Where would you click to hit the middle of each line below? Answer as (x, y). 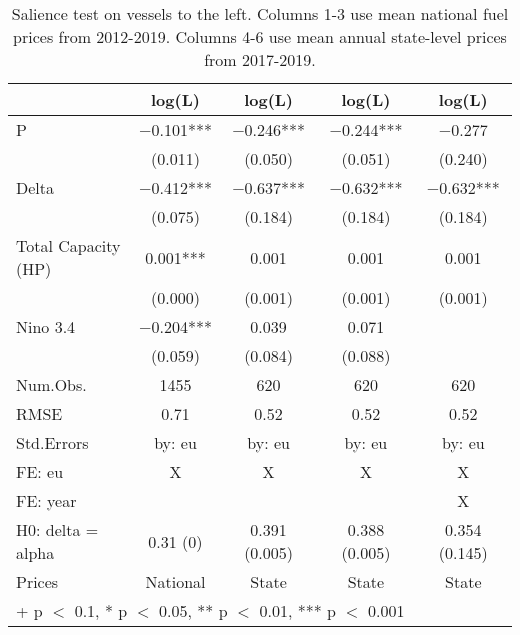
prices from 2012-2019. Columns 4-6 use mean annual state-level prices (260, 36)
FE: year (46, 500)
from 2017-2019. (260, 59)
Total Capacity (68, 245)
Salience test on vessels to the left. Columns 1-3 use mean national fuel (260, 13)
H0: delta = (57, 529)
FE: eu (40, 471)
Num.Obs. (51, 384)
